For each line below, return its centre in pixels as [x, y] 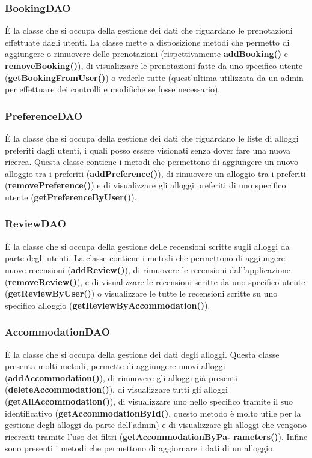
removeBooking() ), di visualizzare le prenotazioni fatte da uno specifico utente [154, 65]
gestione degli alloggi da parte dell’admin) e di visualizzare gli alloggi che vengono [156, 425]
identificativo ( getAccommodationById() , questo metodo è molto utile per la [153, 413]
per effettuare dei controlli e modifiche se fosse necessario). [113, 89]
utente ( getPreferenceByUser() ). [71, 197]
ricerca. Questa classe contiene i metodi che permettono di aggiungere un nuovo [152, 162]
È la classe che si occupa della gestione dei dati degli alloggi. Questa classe [142, 354]
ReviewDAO [35, 224]
